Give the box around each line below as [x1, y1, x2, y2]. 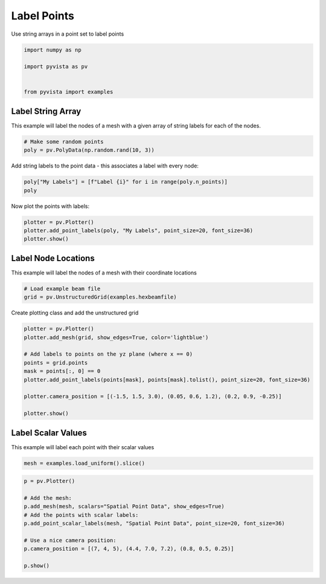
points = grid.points [24, 359, 88, 366]
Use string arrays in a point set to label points [11, 30, 124, 37]
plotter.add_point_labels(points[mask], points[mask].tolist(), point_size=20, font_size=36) [24, 376, 311, 383]
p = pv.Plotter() [24, 478, 75, 485]
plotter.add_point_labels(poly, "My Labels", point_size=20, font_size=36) [24, 227, 254, 234]
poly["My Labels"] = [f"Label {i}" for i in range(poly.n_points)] [24, 178, 228, 186]
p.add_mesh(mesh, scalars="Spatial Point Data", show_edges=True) [24, 503, 225, 510]
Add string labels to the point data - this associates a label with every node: [11, 162, 199, 169]
